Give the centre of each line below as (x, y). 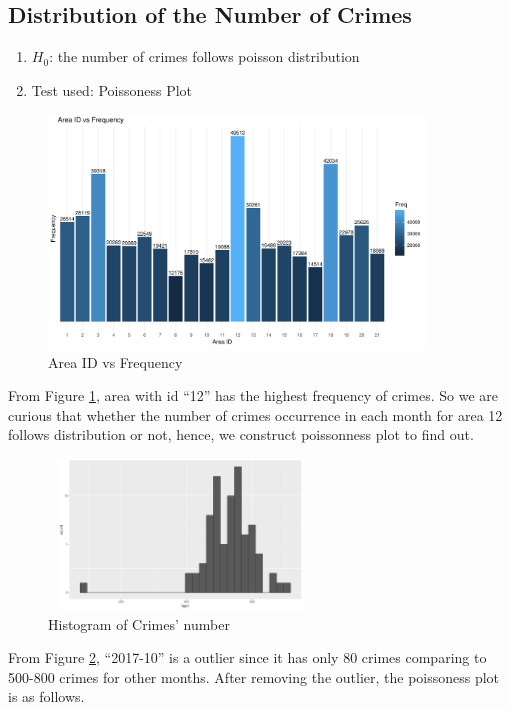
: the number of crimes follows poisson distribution (204, 56)
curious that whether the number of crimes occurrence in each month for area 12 (255, 414)
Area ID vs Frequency (115, 361)
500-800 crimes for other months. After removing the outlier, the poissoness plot (254, 676)
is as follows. (46, 696)
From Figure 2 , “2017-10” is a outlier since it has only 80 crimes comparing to (247, 657)
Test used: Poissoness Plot (112, 89)
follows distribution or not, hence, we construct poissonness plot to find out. (241, 434)
